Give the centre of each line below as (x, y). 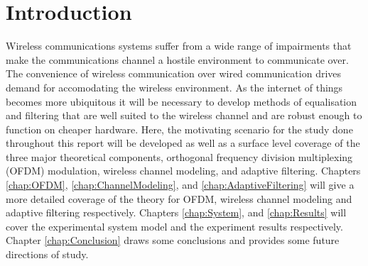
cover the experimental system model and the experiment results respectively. (174, 226)
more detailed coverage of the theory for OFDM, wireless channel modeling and (179, 198)
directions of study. (47, 254)
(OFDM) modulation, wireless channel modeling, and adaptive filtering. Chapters (183, 171)
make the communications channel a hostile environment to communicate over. (177, 59)
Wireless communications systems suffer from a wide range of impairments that (179, 46)
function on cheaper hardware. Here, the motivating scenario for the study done (179, 129)
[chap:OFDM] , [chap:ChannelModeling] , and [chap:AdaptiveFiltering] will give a (180, 185)
